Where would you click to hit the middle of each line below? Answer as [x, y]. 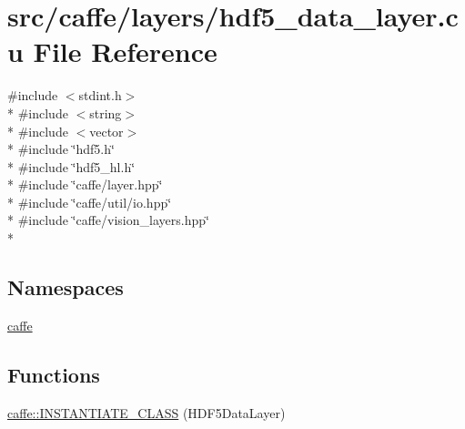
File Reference [125, 51]
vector [106, 131]
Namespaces [66, 287]
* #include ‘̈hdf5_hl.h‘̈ [71, 166]
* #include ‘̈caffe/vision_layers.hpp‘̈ [108, 220]
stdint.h [100, 95]
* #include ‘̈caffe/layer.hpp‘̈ [85, 184]
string [106, 112]
